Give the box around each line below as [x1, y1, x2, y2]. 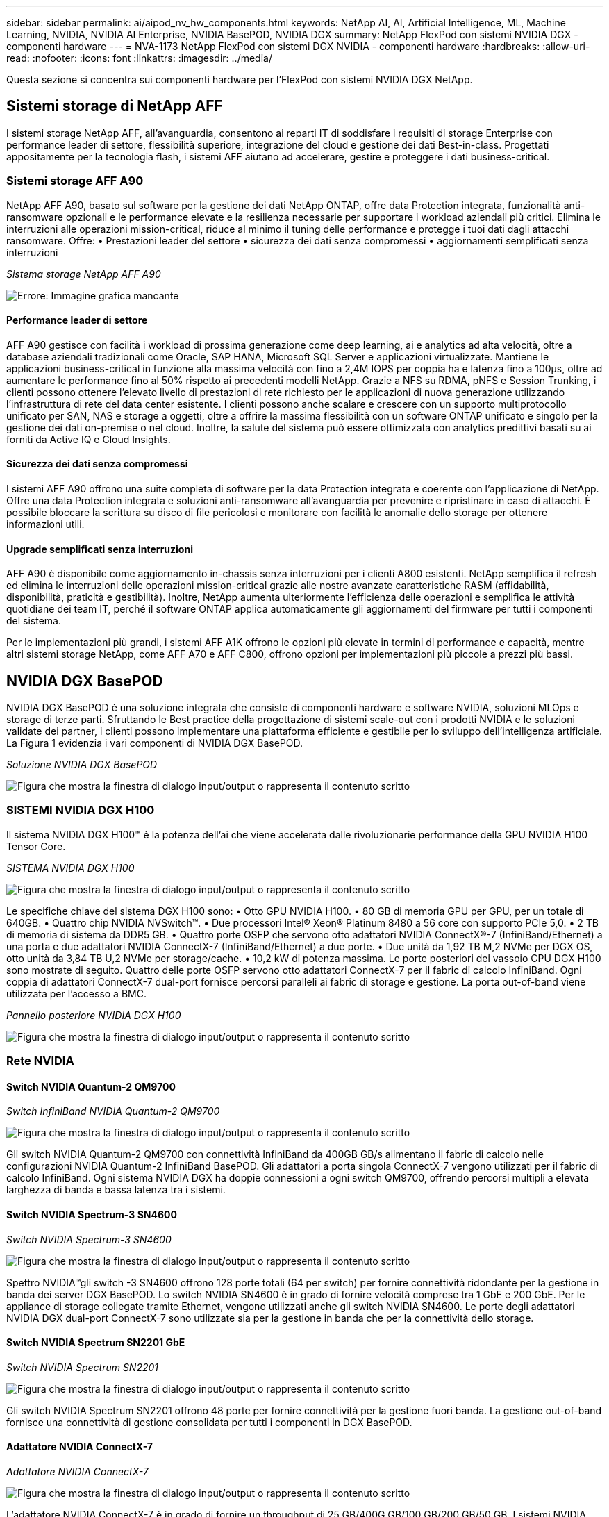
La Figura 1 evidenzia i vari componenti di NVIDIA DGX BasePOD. [6, 737, 303, 749]
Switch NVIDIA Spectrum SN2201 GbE [6, 1336, 185, 1349]
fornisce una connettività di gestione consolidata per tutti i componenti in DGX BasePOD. [6, 1416, 412, 1428]
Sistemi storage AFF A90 [6, 174, 144, 188]
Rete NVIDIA [6, 1054, 74, 1068]
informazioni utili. [6, 518, 85, 531]
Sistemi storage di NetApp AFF [6, 97, 223, 115]
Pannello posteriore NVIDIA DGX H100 [6, 1009, 181, 1021]
